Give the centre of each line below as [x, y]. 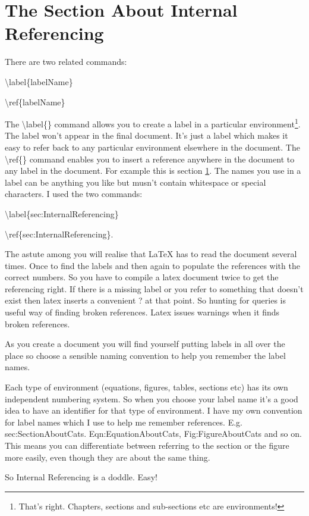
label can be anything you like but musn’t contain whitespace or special [135, 182]
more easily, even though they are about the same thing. [108, 457]
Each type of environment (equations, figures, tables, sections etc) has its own [146, 387]
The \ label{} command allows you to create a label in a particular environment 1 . [153, 123]
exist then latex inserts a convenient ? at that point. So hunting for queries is [146, 300]
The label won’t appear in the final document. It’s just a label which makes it [146, 135]
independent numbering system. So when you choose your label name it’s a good [152, 398]
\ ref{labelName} [35, 101]
